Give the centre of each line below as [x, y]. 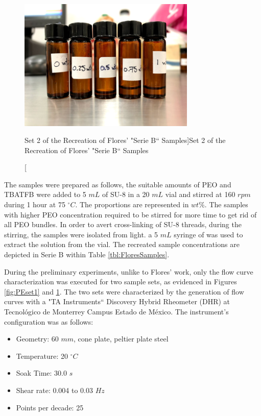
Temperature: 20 [42, 356]
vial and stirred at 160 [200, 194]
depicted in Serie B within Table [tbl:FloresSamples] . [87, 254]
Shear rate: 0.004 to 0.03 [54, 390]
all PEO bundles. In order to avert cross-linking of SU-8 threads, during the [123, 224]
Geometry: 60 [37, 339]
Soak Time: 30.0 [41, 373]
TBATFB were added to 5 [45, 194]
